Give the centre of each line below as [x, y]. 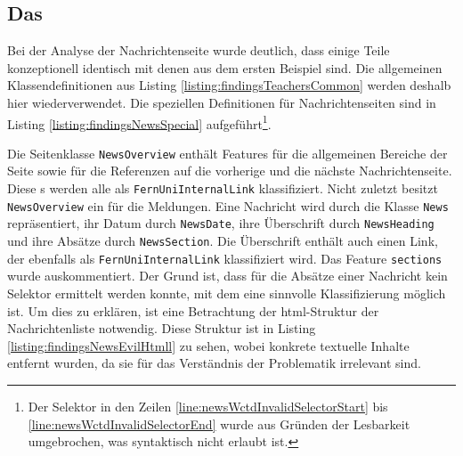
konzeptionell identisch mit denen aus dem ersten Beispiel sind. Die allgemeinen [225, 67]
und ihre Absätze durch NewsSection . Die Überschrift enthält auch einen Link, [223, 241]
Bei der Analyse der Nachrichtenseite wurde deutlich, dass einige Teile [199, 50]
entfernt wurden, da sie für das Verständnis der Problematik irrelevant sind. [214, 363]
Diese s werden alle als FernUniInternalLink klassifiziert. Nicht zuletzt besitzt [223, 188]
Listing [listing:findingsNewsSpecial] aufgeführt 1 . [139, 122]
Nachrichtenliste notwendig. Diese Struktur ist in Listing [162, 328]
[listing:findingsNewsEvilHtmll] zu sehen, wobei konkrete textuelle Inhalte [208, 345]
